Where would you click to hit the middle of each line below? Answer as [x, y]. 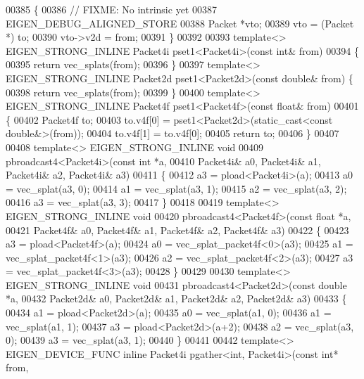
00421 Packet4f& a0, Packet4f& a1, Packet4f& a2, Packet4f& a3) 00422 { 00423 [177, 230]
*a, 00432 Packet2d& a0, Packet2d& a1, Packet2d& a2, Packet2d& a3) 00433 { [176, 298]
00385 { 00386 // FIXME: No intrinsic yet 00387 [111, 9]
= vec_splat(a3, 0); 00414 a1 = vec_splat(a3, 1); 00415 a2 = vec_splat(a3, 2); [176, 188]
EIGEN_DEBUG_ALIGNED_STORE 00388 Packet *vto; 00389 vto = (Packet [180, 23]
